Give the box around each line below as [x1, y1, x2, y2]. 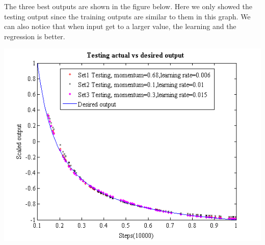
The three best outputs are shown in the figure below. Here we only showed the [4, 1, 252, 11]
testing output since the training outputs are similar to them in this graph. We [4, 11, 251, 21]
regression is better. [4, 31, 65, 41]
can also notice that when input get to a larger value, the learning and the [4, 21, 236, 32]
